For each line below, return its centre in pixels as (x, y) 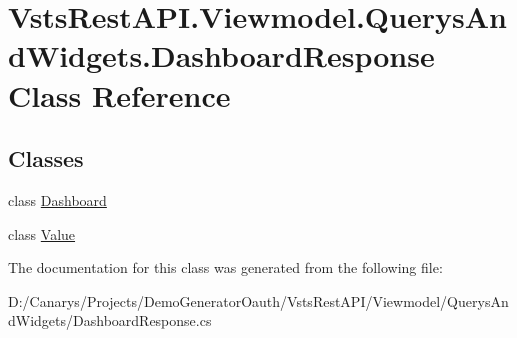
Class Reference (119, 94)
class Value (42, 233)
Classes (46, 158)
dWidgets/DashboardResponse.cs (110, 320)
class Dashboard (57, 199)
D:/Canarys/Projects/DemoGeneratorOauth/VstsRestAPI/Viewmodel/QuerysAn (258, 300)
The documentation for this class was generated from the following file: (225, 267)
